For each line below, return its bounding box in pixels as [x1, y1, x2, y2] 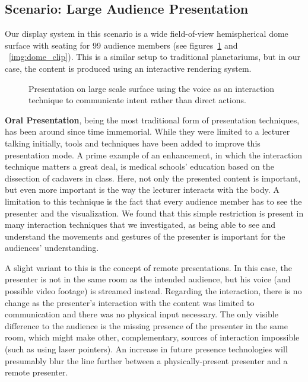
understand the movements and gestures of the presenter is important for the [5, 230, 285, 242]
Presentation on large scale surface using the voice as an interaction [28, 82, 275, 94]
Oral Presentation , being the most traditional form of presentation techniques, [5, 113, 300, 126]
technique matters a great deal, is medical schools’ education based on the [5, 160, 274, 173]
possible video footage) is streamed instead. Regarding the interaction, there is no [5, 285, 302, 297]
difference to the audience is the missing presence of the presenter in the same [5, 319, 288, 332]
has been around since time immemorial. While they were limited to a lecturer [5, 125, 290, 138]
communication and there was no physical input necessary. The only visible [5, 308, 278, 320]
